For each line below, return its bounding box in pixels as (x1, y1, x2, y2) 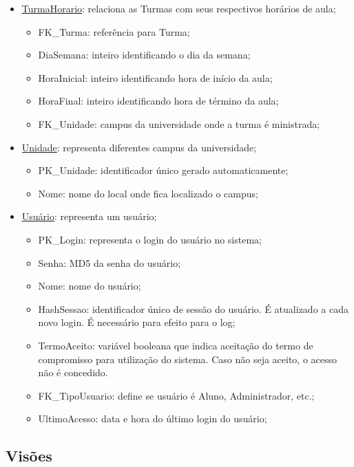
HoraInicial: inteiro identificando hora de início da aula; (38, 70, 273, 85)
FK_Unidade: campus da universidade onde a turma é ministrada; (38, 116, 320, 131)
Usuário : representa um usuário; (21, 209, 157, 224)
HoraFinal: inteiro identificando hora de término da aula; (38, 94, 279, 108)
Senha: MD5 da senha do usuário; (38, 255, 181, 270)
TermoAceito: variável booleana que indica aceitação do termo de (38, 338, 313, 352)
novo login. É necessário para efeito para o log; (38, 315, 236, 329)
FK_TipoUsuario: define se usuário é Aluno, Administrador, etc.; (38, 388, 315, 402)
